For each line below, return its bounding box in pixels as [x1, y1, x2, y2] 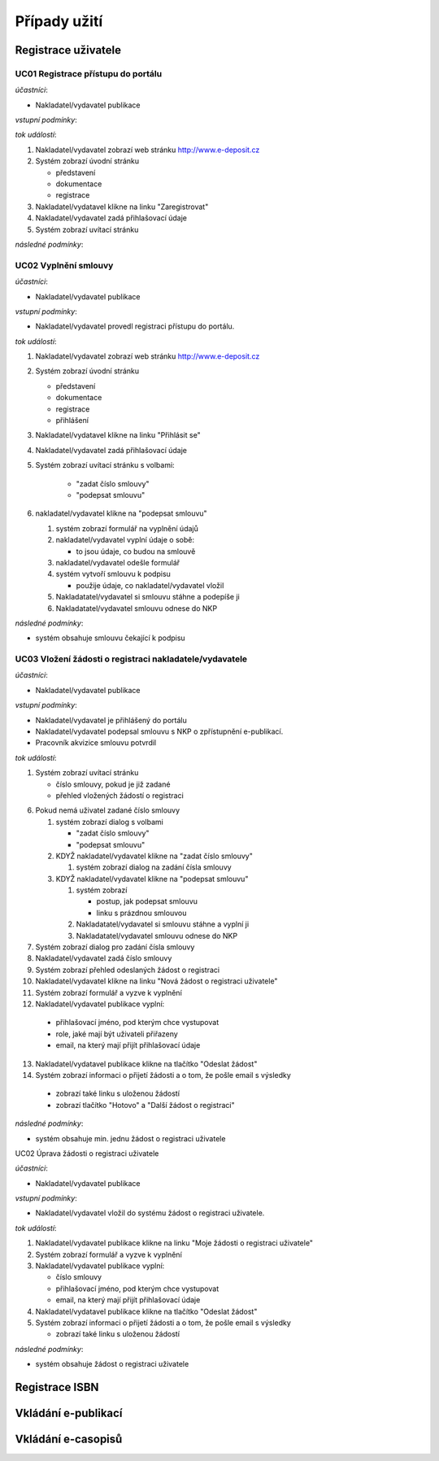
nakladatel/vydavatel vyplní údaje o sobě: [55, 535, 195, 545]
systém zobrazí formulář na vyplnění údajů [55, 523, 198, 533]
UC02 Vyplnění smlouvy [15, 259, 114, 271]
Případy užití [15, 12, 103, 30]
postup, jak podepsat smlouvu [96, 896, 198, 906]
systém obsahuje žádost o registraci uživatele [35, 1359, 189, 1369]
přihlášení [55, 416, 89, 425]
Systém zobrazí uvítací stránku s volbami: [35, 460, 175, 470]
